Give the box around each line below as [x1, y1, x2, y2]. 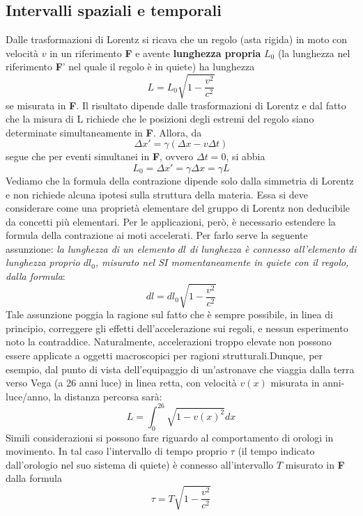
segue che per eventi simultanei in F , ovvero [6, 149, 194, 164]
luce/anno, [6, 389, 51, 403]
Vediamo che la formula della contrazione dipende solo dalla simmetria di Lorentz [6, 173, 354, 187]
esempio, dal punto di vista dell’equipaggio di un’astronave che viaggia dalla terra [6, 361, 355, 376]
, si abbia [226, 149, 265, 164]
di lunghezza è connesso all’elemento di [190, 241, 357, 256]
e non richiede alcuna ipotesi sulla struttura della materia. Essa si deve [6, 187, 309, 201]
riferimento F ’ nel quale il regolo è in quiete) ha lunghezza [6, 59, 255, 74]
